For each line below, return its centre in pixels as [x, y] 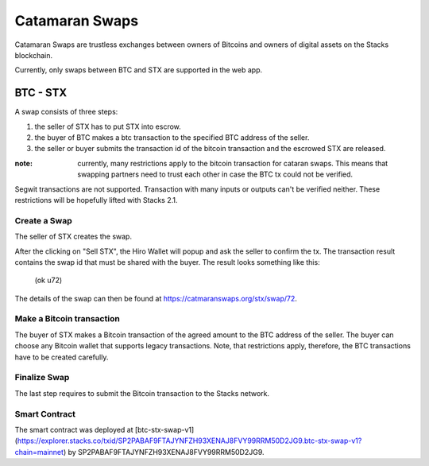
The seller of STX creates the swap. [73, 237]
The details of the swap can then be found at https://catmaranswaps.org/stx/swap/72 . [156, 298]
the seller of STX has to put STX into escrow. [108, 126]
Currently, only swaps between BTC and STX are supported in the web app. [139, 70]
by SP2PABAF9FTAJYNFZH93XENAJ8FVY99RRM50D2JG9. [166, 452]
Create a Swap [43, 220]
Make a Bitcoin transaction [68, 319]
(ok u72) [48, 280]
